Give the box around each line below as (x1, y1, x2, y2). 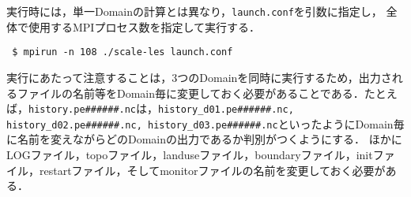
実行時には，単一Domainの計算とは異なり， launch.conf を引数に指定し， (6, 3, 383, 19)
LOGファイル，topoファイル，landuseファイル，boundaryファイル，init (6, 147, 373, 162)
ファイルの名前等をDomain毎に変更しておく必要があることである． (17, 84, 364, 101)
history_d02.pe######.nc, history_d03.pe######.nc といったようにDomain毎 (6, 115, 405, 132)
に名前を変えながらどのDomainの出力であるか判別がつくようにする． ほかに (6, 131, 402, 147)
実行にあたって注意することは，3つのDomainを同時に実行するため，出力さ (6, 69, 392, 85)
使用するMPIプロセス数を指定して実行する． (28, 18, 261, 35)
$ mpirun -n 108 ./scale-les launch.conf (12, 46, 233, 58)
